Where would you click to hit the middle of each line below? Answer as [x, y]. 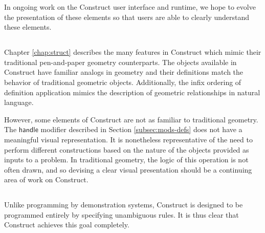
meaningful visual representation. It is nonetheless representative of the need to [128, 139]
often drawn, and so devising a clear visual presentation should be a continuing [128, 169]
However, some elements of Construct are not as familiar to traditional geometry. [131, 119]
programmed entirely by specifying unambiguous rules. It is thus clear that [122, 214]
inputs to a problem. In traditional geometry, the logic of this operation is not [126, 160]
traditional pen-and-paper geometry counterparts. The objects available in [120, 62]
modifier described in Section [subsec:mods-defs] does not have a [141, 129]
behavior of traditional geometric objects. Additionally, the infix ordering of [123, 82]
